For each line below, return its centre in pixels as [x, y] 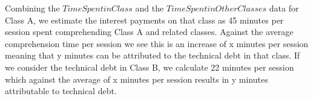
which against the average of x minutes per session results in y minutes [137, 79]
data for [284, 8]
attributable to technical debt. [61, 91]
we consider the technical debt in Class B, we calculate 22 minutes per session [150, 67]
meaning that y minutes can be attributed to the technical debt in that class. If [153, 55]
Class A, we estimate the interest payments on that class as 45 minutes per [144, 20]
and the [150, 8]
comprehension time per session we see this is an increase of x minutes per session [157, 43]
